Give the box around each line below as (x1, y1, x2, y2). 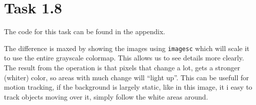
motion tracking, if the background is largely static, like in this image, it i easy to (4, 82, 253, 92)
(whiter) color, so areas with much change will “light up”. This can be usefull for (4, 72, 249, 82)
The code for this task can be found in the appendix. (4, 26, 166, 37)
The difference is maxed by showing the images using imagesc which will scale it (4, 43, 250, 53)
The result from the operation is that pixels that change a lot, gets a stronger (4, 62, 241, 72)
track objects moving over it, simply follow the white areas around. (4, 91, 208, 102)
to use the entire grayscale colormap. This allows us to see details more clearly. (4, 52, 244, 63)
